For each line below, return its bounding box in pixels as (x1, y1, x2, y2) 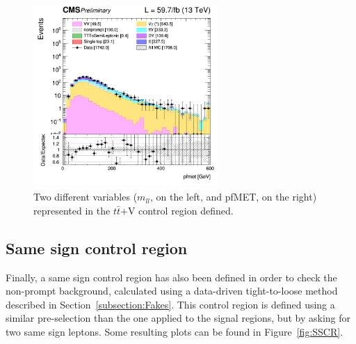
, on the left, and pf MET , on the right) (150, 189, 317, 204)
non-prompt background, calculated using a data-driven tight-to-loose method (6, 283, 338, 298)
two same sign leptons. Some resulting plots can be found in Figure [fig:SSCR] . (6, 324, 343, 338)
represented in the (33, 203, 111, 217)
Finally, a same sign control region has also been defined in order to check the (6, 269, 337, 284)
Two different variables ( (33, 189, 138, 204)
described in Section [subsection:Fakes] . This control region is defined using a (6, 297, 335, 311)
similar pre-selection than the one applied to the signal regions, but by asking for (6, 311, 351, 325)
